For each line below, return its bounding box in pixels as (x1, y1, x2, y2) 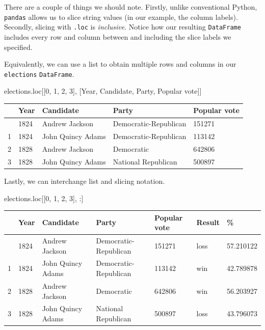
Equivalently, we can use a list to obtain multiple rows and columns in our (4, 59, 236, 69)
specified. (4, 41, 33, 52)
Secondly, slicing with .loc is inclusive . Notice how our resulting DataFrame (4, 21, 241, 32)
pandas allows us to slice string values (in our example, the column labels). (4, 11, 238, 22)
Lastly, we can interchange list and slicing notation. (4, 175, 165, 186)
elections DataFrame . (4, 68, 74, 79)
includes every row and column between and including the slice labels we (4, 31, 231, 42)
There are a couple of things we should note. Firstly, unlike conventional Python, (4, 2, 257, 12)
